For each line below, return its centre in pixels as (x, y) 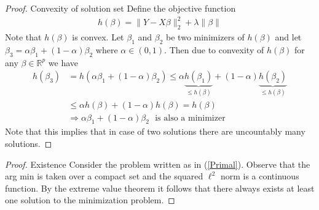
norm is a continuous (260, 176)
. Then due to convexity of (214, 49)
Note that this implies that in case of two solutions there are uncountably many (155, 131)
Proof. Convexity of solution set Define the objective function (120, 8)
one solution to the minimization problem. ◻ (90, 200)
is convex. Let (98, 36)
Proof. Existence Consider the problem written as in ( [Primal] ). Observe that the (158, 164)
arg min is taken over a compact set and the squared (104, 176)
